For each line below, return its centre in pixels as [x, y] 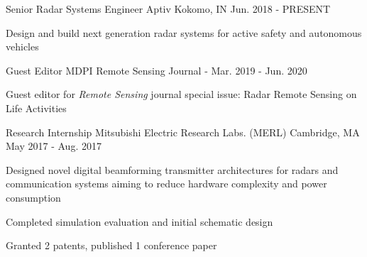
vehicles [22, 47]
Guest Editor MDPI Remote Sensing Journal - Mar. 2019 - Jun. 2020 [157, 70]
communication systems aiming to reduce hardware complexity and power [166, 184]
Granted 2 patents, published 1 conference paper [111, 245]
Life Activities [36, 108]
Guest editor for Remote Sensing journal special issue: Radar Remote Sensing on [181, 94]
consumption [33, 197]
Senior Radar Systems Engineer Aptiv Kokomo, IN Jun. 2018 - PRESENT [168, 9]
